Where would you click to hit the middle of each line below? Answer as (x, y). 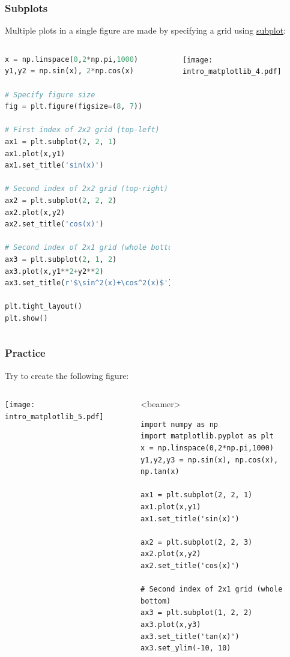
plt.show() (26, 318)
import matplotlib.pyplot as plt (207, 436)
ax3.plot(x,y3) (171, 624)
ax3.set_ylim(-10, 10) (186, 648)
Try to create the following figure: (67, 375)
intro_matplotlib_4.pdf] (232, 72)
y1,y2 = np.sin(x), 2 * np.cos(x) (69, 71)
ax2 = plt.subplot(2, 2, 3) (197, 542)
